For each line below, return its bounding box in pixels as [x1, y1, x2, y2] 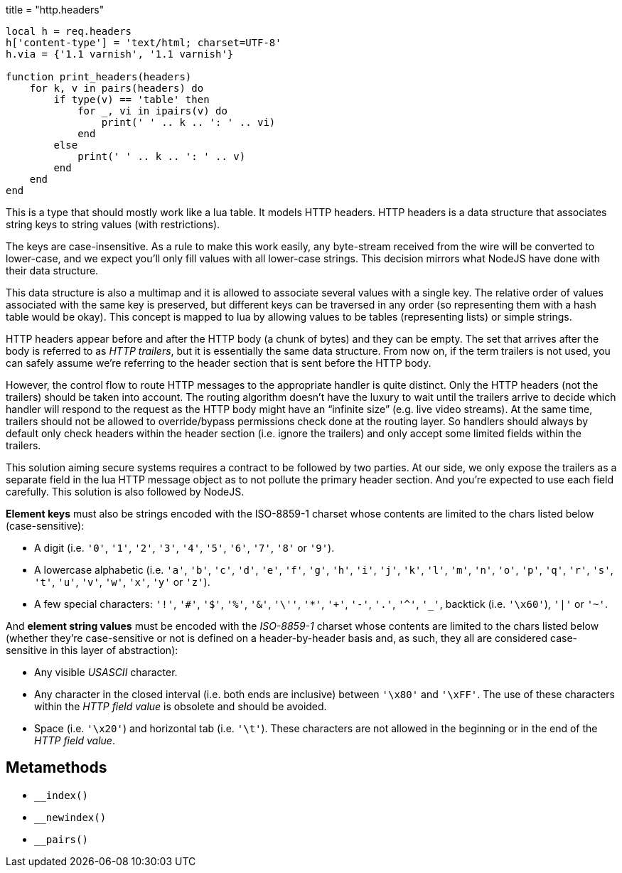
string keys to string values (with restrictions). [6, 218, 220, 230]
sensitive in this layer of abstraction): [6, 644, 178, 656]
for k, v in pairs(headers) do [29, 82, 204, 94]
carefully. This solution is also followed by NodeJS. [6, 486, 245, 498]
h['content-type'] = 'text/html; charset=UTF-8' [6, 37, 281, 48]
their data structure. [6, 264, 99, 277]
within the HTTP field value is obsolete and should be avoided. [34, 700, 327, 712]
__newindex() [34, 811, 107, 823]
